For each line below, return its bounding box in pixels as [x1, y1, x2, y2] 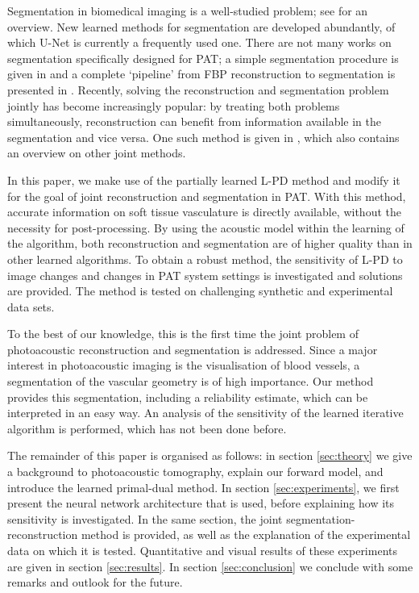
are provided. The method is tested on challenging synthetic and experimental [7, 282, 393, 299]
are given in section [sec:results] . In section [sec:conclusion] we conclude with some [7, 558, 413, 574]
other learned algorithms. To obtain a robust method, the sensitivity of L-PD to [7, 250, 403, 267]
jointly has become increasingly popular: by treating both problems [7, 97, 340, 114]
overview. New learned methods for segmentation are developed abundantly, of [7, 18, 396, 35]
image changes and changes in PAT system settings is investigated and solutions [7, 266, 403, 283]
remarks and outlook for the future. [7, 574, 183, 591]
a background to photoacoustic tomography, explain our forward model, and [7, 463, 384, 480]
